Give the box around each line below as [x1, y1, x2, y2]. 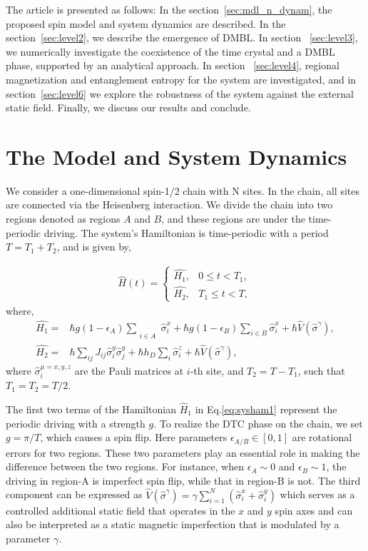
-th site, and [190, 363, 244, 378]
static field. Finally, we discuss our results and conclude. [6, 100, 251, 115]
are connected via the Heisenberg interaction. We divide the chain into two [6, 197, 333, 212]
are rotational [292, 430, 352, 445]
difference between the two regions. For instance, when [6, 459, 245, 474]
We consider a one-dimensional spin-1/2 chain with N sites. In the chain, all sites [6, 183, 359, 198]
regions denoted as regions [6, 211, 121, 226]
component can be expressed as [6, 487, 143, 502]
